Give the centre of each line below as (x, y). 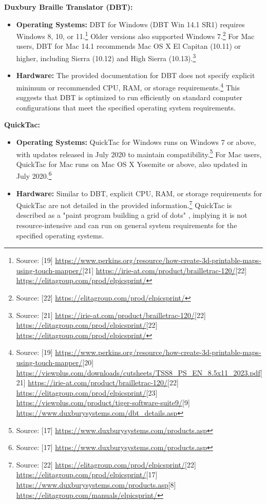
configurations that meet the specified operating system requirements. (126, 107)
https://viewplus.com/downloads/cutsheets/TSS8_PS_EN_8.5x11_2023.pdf (138, 372)
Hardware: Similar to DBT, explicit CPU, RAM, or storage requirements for (139, 193)
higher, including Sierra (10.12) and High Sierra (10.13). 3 (106, 57)
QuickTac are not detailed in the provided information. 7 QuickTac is (124, 204)
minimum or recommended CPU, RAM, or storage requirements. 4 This (128, 86)
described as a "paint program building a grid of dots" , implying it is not (132, 215)
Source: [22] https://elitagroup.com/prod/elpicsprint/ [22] (106, 464)
